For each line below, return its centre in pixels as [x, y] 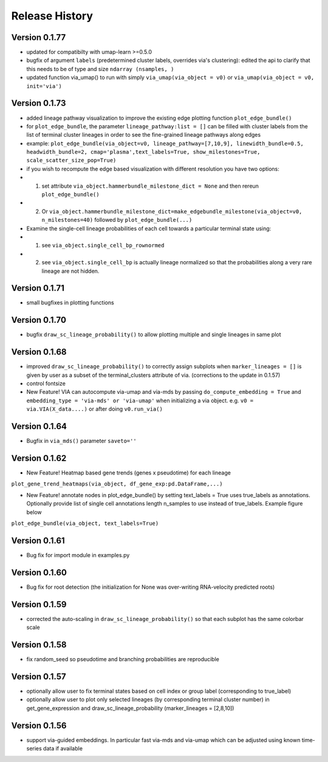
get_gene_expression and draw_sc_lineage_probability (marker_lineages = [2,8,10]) [130, 708]
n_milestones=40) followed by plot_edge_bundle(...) [117, 220]
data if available [63, 748]
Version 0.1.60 [39, 572]
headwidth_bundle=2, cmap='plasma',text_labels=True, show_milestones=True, [143, 152]
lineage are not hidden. [70, 271]
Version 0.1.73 [39, 103]
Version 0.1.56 [39, 725]
